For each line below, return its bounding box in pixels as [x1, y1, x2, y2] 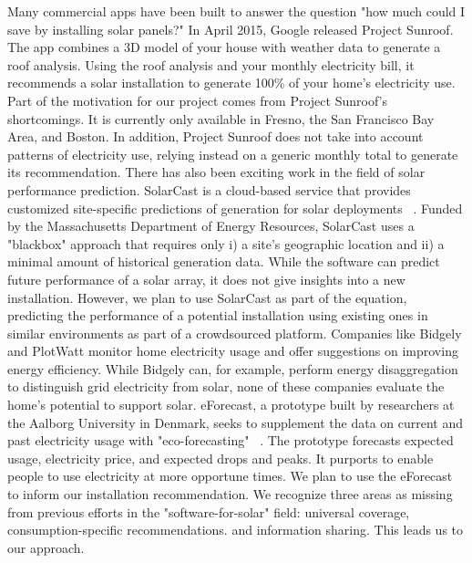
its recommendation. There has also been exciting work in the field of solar [7, 162, 426, 182]
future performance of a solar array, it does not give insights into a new [7, 269, 405, 288]
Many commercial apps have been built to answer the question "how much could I [7, 2, 466, 20]
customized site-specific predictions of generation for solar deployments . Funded [7, 198, 463, 217]
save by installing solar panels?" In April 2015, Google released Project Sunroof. [7, 19, 454, 38]
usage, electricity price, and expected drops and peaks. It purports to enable [7, 448, 434, 467]
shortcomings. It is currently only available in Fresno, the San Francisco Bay [7, 109, 435, 128]
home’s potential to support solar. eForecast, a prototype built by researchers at [7, 395, 455, 414]
